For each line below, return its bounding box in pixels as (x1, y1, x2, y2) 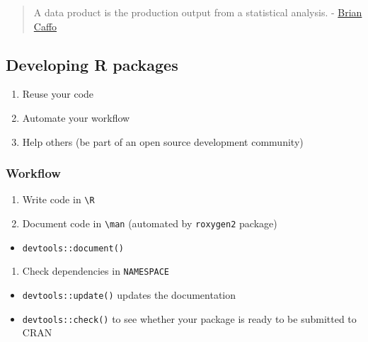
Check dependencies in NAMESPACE (22, 263, 170, 278)
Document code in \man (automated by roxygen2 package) (22, 216, 277, 231)
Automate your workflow (22, 110, 130, 125)
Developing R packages (6, 53, 178, 75)
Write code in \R (22, 192, 95, 207)
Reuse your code (22, 86, 94, 101)
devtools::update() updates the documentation (22, 287, 236, 302)
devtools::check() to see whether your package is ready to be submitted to (22, 311, 357, 326)
